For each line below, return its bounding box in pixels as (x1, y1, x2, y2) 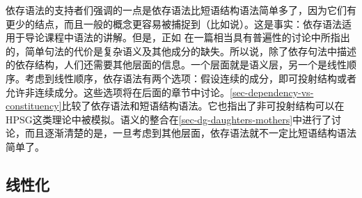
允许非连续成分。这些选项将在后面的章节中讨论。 (6, 84, 230, 99)
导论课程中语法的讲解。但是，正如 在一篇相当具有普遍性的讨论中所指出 (24, 30, 350, 45)
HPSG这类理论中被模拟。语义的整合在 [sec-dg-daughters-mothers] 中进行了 (6, 112, 332, 126)
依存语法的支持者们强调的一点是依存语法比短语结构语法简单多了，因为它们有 (6, 3, 356, 17)
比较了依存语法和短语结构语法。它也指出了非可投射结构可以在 (61, 98, 345, 113)
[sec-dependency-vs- (230, 84, 314, 99)
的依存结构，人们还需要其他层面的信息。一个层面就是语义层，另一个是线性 (6, 57, 347, 72)
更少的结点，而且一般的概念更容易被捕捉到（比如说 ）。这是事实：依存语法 (6, 16, 342, 31)
